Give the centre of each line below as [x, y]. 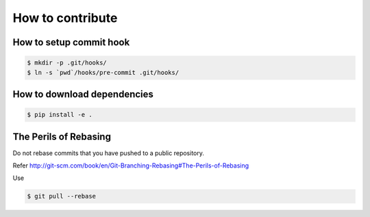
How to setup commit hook [71, 42]
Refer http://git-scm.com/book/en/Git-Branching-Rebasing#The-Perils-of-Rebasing [131, 165]
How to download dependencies [83, 94]
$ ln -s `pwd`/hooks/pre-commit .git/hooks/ [103, 72]
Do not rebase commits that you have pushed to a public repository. [109, 153]
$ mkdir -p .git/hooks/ [67, 63]
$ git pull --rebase [61, 196]
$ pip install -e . [60, 115]
